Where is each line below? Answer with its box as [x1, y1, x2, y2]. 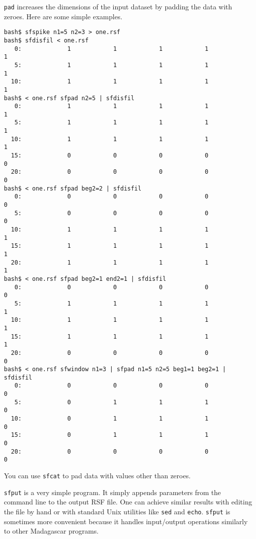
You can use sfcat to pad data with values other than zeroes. [4, 470, 191, 481]
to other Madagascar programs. [4, 526, 99, 536]
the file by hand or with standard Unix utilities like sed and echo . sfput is [4, 506, 230, 516]
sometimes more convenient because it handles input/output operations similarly [4, 516, 248, 526]
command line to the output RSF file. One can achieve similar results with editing [4, 497, 252, 507]
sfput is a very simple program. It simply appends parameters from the [4, 487, 221, 497]
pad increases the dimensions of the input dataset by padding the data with [4, 1, 232, 11]
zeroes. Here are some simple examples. [4, 11, 123, 21]
